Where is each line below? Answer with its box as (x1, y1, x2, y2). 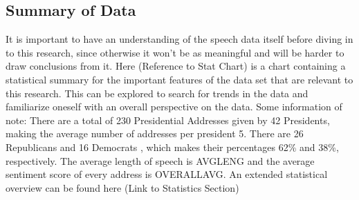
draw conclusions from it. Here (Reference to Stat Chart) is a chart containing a (6, 59, 346, 73)
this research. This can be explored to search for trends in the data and (6, 86, 309, 100)
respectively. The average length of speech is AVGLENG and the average (6, 153, 315, 168)
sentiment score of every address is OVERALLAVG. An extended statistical (6, 167, 328, 181)
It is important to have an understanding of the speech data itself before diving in (6, 32, 353, 46)
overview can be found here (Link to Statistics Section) (6, 180, 239, 194)
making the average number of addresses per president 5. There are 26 (6, 126, 304, 141)
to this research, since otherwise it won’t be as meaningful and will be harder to (6, 45, 344, 59)
